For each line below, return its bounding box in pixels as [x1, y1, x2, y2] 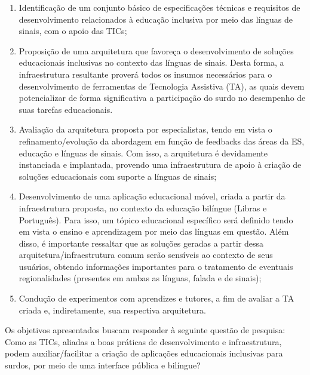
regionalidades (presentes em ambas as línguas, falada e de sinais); [19, 272, 262, 284]
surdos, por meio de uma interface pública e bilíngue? [5, 359, 201, 371]
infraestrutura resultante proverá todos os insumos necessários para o [19, 67, 272, 80]
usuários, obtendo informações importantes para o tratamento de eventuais [19, 260, 293, 272]
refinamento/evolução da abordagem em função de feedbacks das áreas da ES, [19, 134, 305, 147]
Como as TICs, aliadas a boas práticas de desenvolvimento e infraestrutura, [5, 335, 282, 348]
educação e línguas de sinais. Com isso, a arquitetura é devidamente [19, 146, 268, 159]
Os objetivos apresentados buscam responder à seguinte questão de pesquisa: [5, 324, 286, 336]
